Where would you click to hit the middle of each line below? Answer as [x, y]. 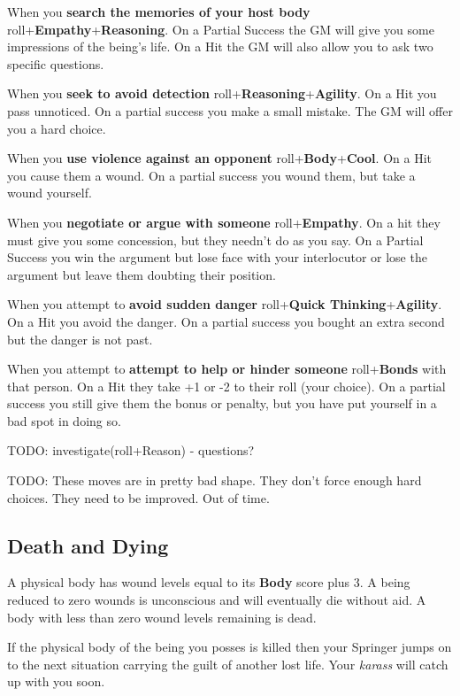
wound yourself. [50, 193]
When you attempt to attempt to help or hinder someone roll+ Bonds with [227, 369]
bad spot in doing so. [64, 420]
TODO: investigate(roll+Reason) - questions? [131, 450]
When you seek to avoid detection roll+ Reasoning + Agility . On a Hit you [222, 93]
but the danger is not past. [80, 339]
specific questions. [56, 63]
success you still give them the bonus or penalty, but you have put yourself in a [222, 403]
